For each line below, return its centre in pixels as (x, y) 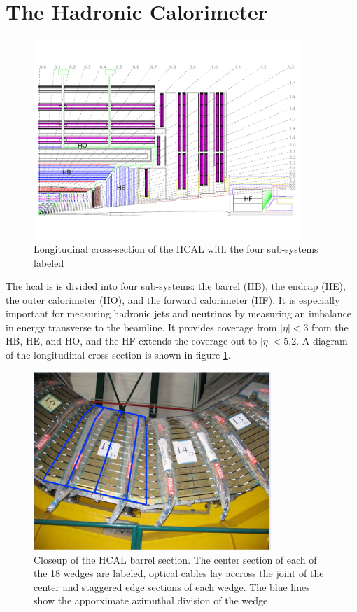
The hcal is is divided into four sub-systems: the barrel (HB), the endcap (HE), (176, 286)
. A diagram (322, 341)
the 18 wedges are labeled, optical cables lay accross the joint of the (179, 573)
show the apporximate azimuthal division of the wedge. (152, 600)
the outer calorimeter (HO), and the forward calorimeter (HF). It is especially (173, 299)
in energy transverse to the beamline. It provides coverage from (141, 327)
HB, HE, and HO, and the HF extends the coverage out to (132, 341)
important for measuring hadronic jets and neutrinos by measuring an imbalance (179, 313)
